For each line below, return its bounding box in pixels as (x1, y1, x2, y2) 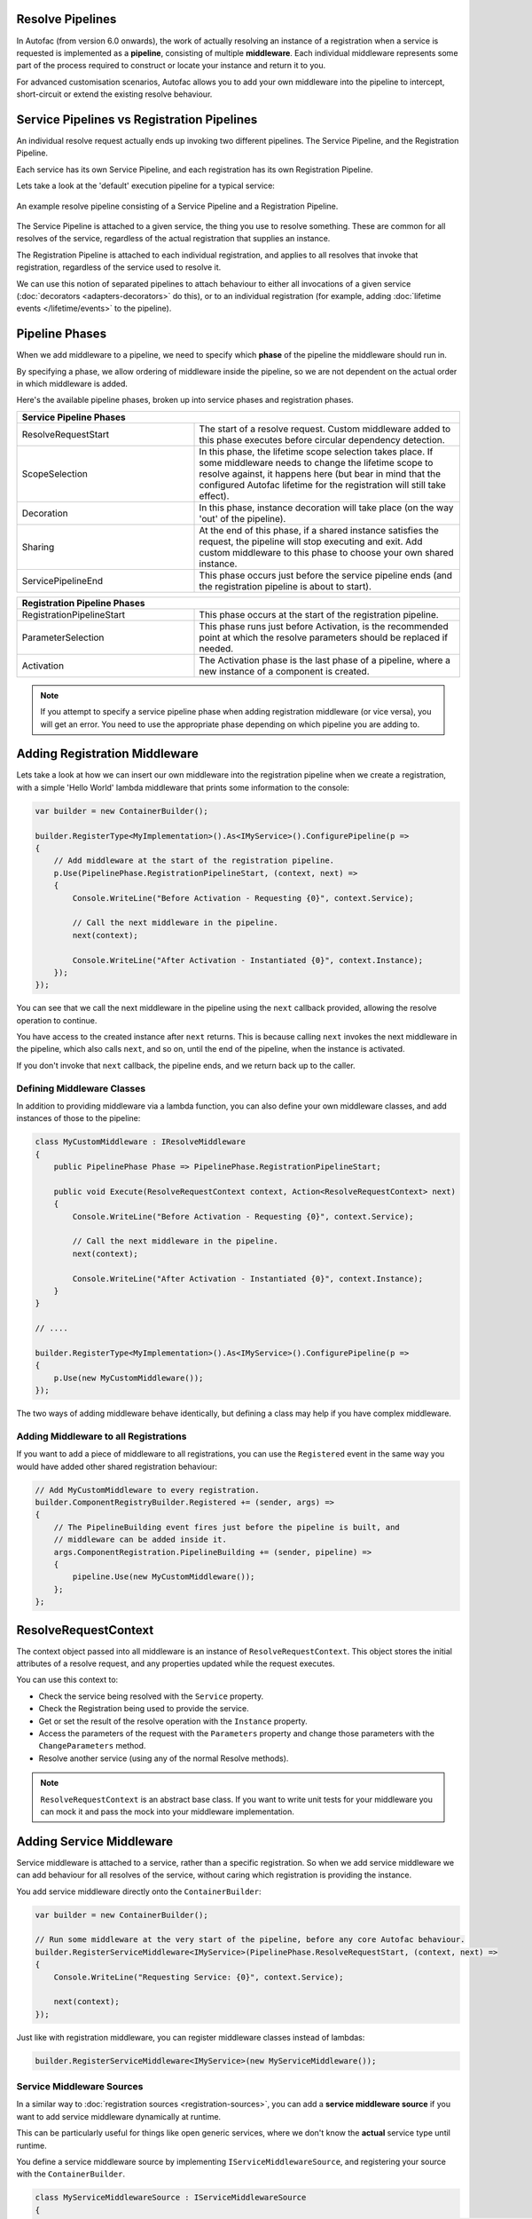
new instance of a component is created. (199, 665, 370, 677)
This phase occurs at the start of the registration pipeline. (199, 608, 439, 620)
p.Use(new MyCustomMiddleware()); (53, 1372, 204, 1383)
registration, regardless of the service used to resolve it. (16, 262, 222, 272)
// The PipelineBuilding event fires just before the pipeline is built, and (53, 1522, 401, 1532)
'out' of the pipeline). (199, 512, 286, 525)
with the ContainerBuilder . (16, 2168, 126, 2179)
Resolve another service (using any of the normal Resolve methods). (38, 1753, 289, 1764)
